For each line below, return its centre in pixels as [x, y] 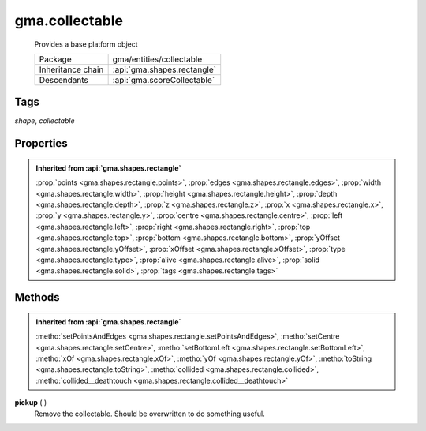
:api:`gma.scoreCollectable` [164, 80]
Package [55, 59]
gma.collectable [69, 21]
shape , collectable [45, 121]
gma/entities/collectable [157, 59]
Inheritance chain [71, 69]
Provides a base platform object [86, 44]
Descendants [64, 80]
